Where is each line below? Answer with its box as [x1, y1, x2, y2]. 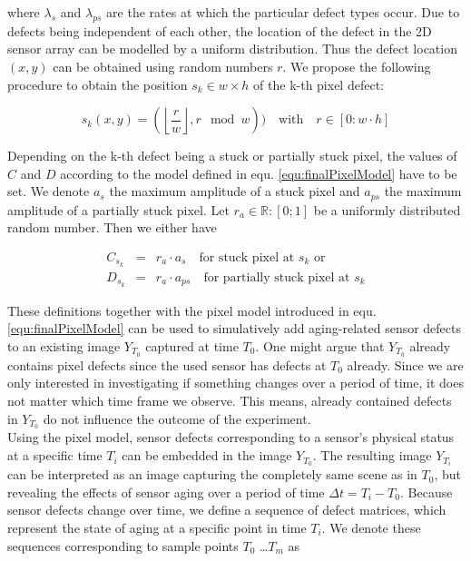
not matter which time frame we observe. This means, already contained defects [7, 391, 452, 410]
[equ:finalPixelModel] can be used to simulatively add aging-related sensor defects [7, 319, 462, 338]
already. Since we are [347, 355, 464, 374]
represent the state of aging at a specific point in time [7, 517, 307, 536]
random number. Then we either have [7, 218, 217, 237]
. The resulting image [312, 446, 432, 465]
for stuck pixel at [199, 251, 295, 265]
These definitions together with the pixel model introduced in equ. [7, 300, 377, 320]
